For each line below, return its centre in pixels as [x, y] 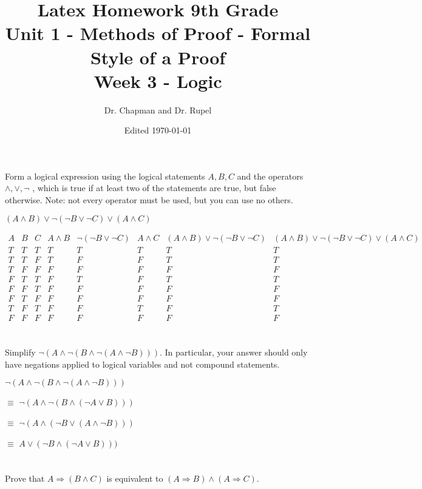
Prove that [25, 478]
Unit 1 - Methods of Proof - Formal [158, 33]
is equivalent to [135, 478]
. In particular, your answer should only [234, 352]
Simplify [20, 352]
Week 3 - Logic [158, 80]
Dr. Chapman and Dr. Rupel [158, 110]
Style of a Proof [158, 57]
